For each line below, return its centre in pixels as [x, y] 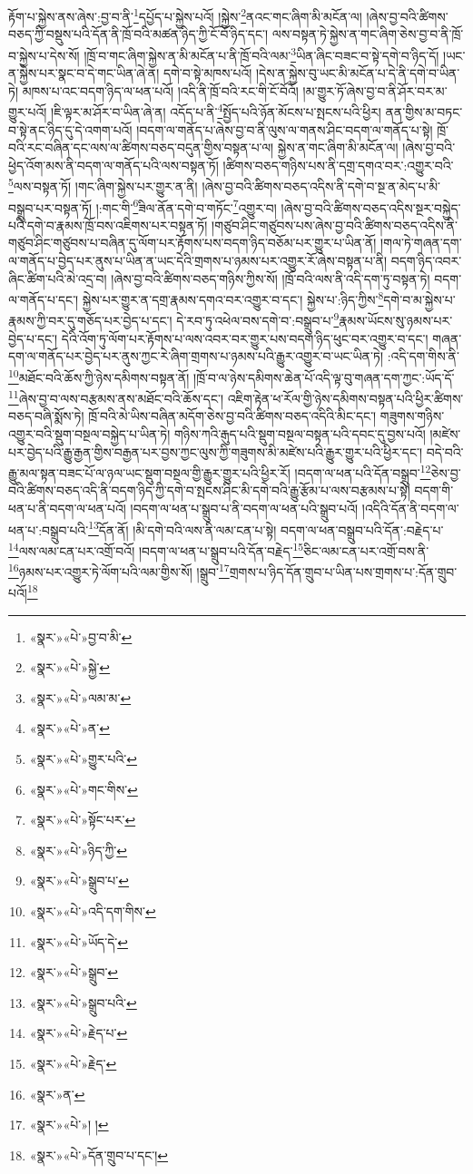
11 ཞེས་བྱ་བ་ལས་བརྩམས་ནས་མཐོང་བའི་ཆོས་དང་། [116, 397]
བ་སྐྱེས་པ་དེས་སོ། [44, 55]
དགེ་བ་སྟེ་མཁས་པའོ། [207, 73]
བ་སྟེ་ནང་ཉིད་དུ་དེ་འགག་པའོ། [70, 129]
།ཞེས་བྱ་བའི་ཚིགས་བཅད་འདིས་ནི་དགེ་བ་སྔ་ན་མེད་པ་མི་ [321, 186]
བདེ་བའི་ [445, 451]
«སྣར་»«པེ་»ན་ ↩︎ [69, 728]
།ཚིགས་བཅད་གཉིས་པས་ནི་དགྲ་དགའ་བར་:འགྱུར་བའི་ [338, 165]
